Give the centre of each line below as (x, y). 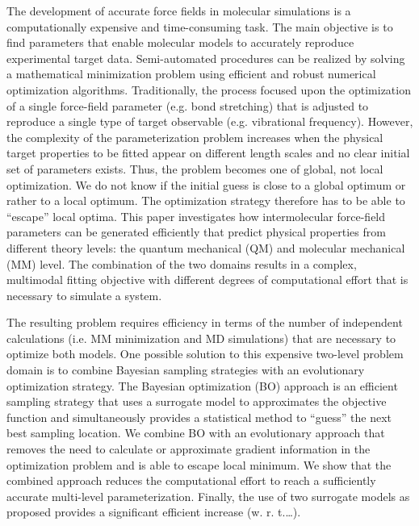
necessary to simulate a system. (84, 295)
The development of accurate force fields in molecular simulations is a (179, 10)
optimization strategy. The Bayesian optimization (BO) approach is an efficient (202, 385)
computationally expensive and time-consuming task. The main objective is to (200, 26)
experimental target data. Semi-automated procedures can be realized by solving (206, 58)
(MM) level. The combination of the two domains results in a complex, (182, 263)
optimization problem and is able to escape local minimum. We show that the (199, 464)
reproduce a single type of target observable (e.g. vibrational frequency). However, (210, 121)
